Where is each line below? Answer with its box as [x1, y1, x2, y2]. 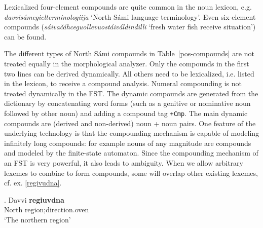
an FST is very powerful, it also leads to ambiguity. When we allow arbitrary [4, 157, 243, 168]
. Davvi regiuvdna [4, 194, 64, 205]
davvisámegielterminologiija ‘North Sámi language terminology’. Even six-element [4, 11, 256, 22]
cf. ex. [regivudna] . [4, 177, 62, 188]
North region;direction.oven [4, 204, 89, 215]
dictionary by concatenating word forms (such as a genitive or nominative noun [4, 98, 251, 108]
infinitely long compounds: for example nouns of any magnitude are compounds [4, 137, 251, 148]
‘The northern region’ [4, 214, 71, 224]
